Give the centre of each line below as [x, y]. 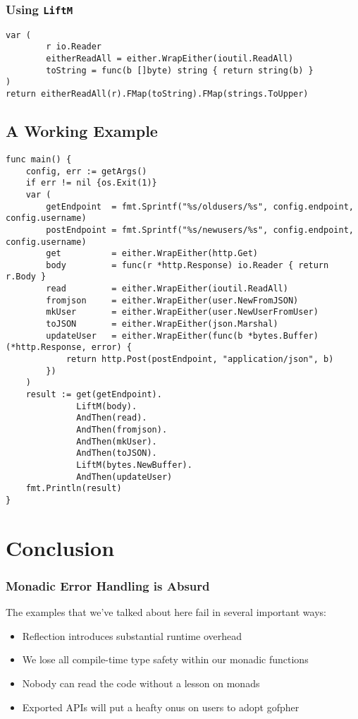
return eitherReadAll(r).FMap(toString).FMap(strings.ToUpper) [157, 94]
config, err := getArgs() [86, 171]
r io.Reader [74, 47]
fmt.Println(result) [74, 489]
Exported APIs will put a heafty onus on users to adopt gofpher [161, 707]
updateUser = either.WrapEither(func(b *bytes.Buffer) [182, 336]
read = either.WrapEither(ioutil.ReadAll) [167, 289]
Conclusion [60, 547]
